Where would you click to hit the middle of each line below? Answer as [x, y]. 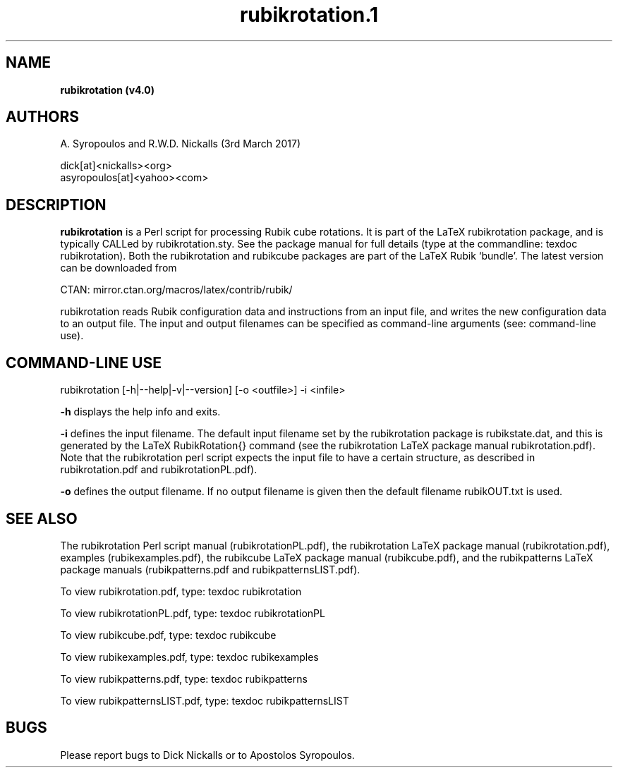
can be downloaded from [119, 268]
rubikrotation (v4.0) [108, 90]
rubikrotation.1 [309, 15]
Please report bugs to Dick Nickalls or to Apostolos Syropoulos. [207, 755]
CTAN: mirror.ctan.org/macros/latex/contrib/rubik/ [176, 290]
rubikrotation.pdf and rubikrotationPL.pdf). [159, 470]
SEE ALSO [42, 518]
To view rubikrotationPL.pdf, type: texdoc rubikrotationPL [193, 613]
